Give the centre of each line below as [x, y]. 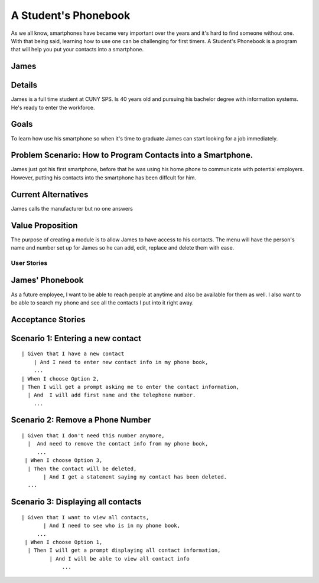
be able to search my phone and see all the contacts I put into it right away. [102, 302]
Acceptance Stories [48, 320]
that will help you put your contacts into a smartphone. [77, 50]
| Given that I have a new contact [73, 354]
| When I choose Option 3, [64, 461]
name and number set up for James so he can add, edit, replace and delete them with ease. [123, 248]
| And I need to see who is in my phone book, [112, 526]
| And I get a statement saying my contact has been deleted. [135, 477]
